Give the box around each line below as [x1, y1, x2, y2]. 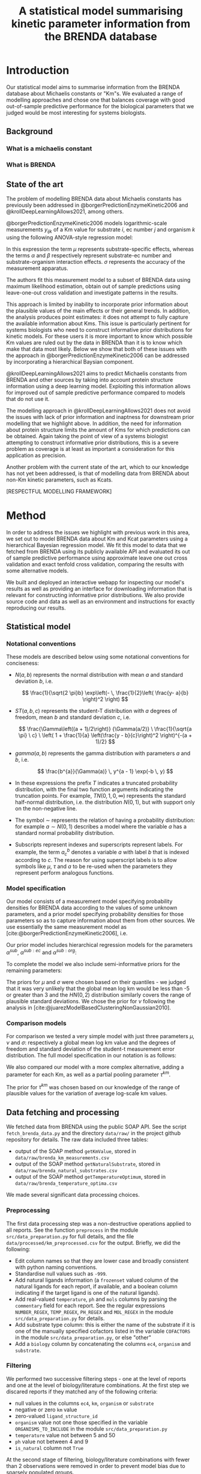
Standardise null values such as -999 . [14, 1270, 107, 1277]
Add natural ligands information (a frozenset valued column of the [14, 1276, 179, 1283]
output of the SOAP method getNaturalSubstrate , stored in [14, 1160, 161, 1167]
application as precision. [6, 451, 67, 459]
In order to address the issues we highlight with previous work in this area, [6, 528, 190, 536]
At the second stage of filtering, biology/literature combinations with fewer [6, 1456, 190, 1463]
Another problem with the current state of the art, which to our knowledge [6, 463, 189, 470]
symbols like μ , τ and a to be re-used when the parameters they [14, 863, 173, 870]
